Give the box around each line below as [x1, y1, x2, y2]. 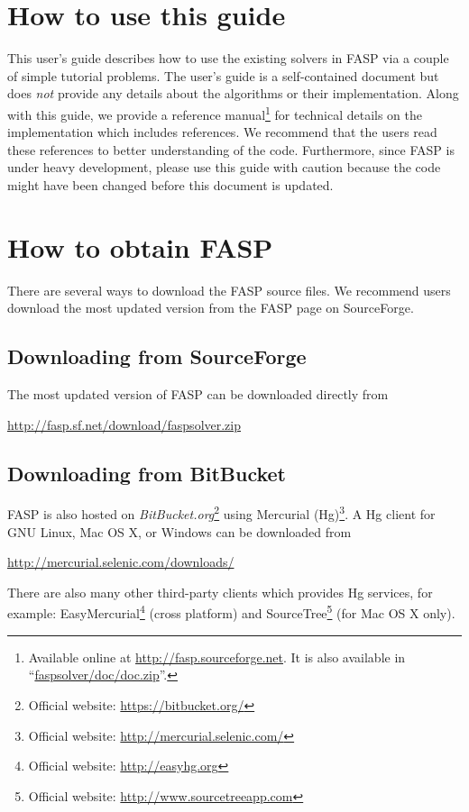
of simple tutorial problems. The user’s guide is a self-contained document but [7, 66, 439, 85]
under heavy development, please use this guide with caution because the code [7, 158, 441, 177]
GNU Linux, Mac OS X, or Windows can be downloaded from [7, 522, 352, 541]
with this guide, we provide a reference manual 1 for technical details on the [7, 102, 422, 123]
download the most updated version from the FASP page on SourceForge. [7, 298, 414, 317]
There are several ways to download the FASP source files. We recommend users [7, 280, 451, 299]
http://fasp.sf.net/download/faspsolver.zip [7, 415, 242, 433]
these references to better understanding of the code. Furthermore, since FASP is [7, 140, 455, 159]
